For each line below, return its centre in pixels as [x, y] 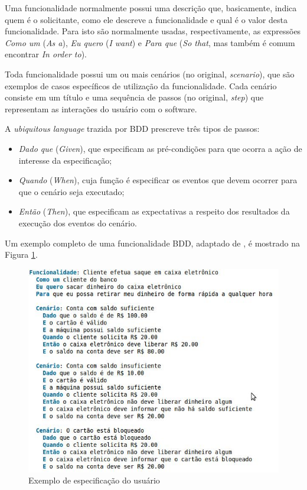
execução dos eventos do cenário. [78, 223]
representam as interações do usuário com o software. [101, 108]
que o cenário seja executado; [71, 191]
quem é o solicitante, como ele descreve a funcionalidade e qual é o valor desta [146, 19]
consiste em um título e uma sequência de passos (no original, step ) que [134, 97]
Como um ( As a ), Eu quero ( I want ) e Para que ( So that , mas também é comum [150, 42]
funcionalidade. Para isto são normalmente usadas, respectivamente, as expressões [153, 31]
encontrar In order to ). [46, 54]
